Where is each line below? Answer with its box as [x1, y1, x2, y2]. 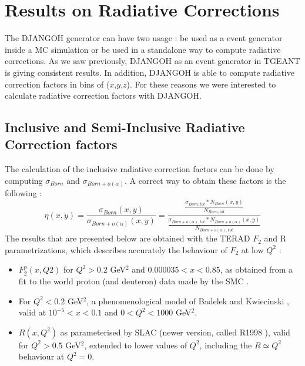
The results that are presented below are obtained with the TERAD [5, 232, 250, 244]
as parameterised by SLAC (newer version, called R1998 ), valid [60, 325, 290, 338]
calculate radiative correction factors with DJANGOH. [5, 89, 202, 102]
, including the [199, 338, 252, 351]
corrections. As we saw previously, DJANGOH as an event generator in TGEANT [5, 55, 300, 67]
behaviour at [18, 350, 65, 362]
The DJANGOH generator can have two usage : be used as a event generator [5, 32, 283, 44]
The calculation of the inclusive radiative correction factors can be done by [5, 163, 274, 175]
